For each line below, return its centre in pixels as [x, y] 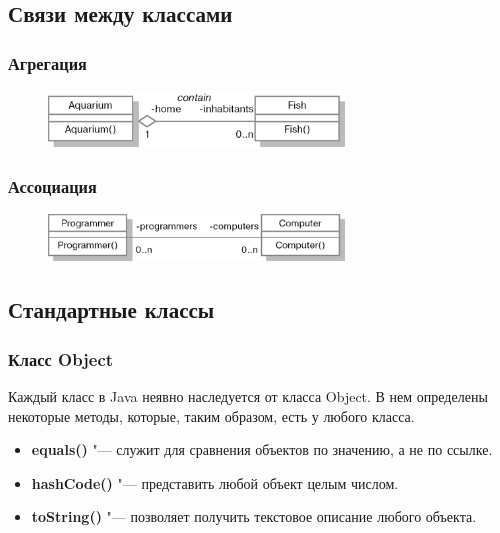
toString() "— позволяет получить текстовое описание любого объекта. [254, 516]
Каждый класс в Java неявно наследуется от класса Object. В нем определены [248, 395]
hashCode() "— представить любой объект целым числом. [215, 482]
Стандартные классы [111, 309]
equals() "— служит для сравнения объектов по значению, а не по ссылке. [262, 449]
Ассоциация [52, 185]
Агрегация [47, 62]
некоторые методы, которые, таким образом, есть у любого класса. [211, 415]
